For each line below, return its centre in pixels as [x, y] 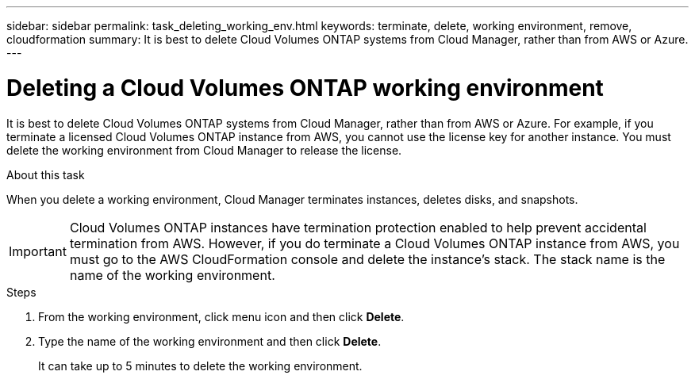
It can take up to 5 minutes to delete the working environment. [200, 366]
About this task [46, 174]
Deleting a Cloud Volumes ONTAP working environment [305, 88]
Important [38, 251]
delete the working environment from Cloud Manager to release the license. [204, 150]
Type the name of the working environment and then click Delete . [210, 341]
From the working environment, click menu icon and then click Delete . [221, 316]
